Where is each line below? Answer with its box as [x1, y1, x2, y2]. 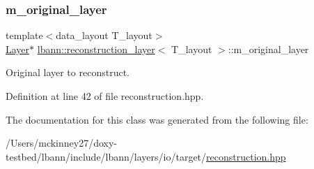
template [6, 28, 43, 43]
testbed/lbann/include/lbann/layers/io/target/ [6, 149, 207, 163]
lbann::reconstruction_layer [37, 41, 155, 56]
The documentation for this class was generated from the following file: [6, 112, 308, 126]
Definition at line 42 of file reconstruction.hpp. [6, 89, 204, 103]
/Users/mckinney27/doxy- [6, 135, 118, 150]
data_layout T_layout [56, 28, 152, 43]
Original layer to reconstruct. [6, 65, 129, 80]
